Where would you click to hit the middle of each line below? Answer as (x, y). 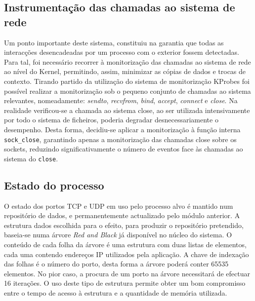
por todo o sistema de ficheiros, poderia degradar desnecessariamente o (111, 120)
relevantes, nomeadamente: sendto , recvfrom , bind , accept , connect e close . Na (121, 100)
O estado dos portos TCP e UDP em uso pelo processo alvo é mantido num (119, 206)
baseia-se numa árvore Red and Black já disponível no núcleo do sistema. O (118, 235)
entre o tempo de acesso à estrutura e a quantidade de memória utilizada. (116, 292)
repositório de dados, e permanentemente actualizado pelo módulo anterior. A (122, 215)
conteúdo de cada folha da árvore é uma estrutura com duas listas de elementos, (125, 245)
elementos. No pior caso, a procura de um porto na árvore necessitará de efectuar (127, 273)
